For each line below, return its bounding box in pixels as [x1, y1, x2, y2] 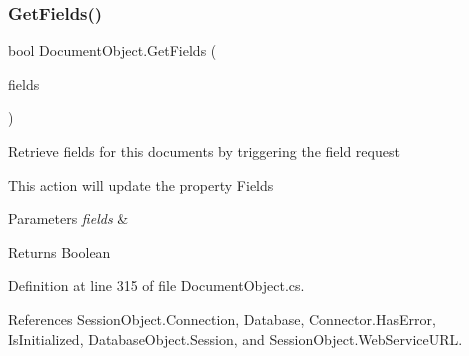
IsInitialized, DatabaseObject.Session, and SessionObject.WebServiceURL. [8, 328, 463, 349]
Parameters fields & [8, 208, 129, 229]
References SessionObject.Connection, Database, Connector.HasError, [8, 308, 436, 329]
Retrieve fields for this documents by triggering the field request [8, 141, 400, 161]
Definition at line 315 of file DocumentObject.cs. [8, 275, 305, 296]
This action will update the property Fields [8, 174, 274, 195]
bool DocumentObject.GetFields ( [8, 40, 217, 61]
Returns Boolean [8, 241, 111, 262]
